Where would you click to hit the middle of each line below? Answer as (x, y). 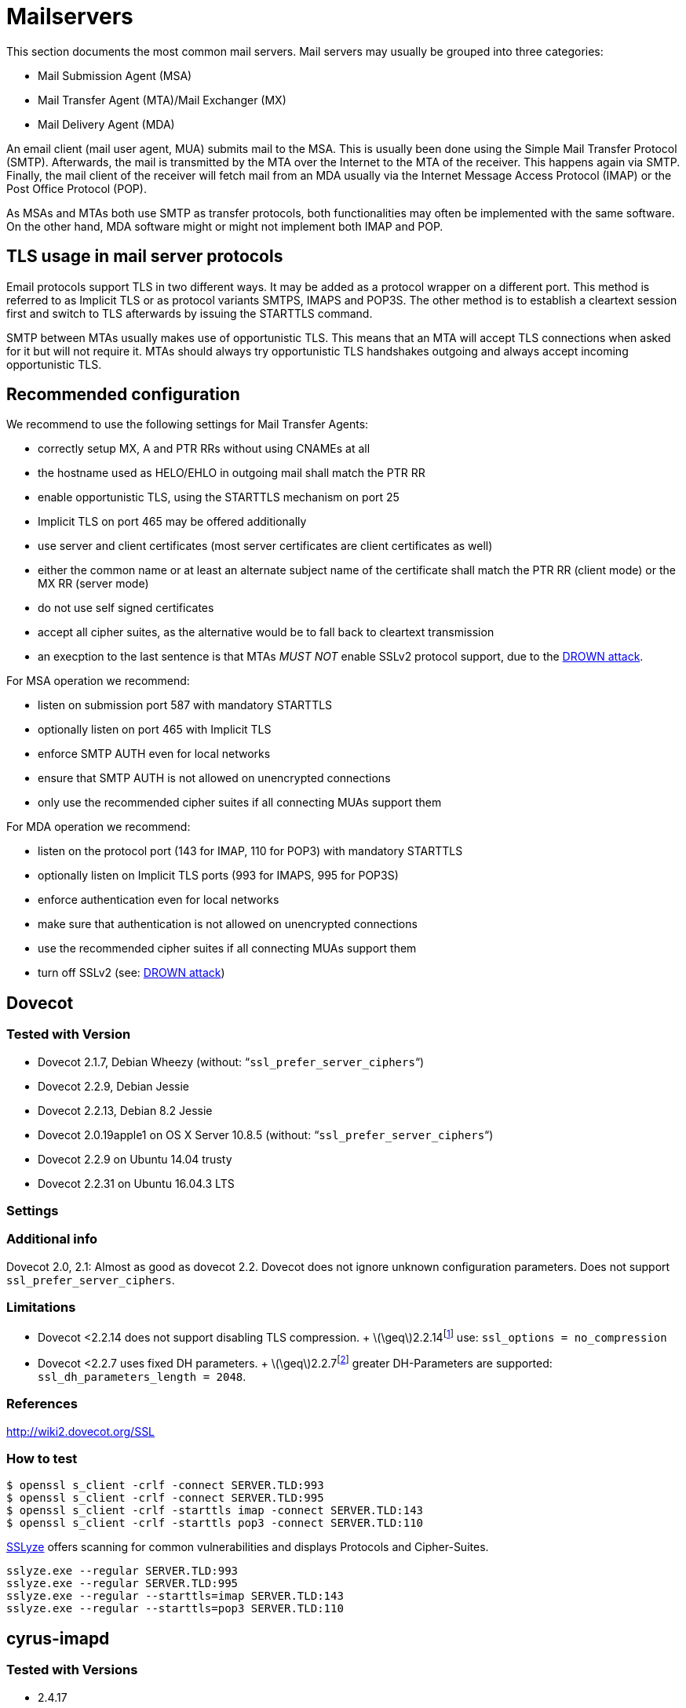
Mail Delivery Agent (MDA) (106, 124)
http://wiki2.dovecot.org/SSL (81, 1431)
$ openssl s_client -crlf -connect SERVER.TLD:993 (165, 1486)
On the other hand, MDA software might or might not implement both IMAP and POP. (225, 226)
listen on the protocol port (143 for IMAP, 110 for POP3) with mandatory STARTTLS (250, 851)
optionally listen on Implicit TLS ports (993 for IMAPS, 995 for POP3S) (218, 876)
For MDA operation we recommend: (99, 827)
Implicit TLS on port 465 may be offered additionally (172, 522)
